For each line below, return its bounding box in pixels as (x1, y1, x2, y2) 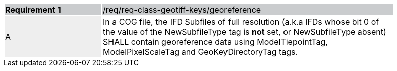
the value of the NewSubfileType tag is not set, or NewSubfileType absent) (103, 27, 386, 37)
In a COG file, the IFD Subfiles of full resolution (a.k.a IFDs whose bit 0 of (103, 17, 379, 27)
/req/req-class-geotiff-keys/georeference (103, 5, 261, 15)
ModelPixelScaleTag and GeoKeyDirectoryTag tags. (103, 47, 298, 57)
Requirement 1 (5, 5, 61, 15)
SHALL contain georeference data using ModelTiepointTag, (103, 37, 328, 47)
